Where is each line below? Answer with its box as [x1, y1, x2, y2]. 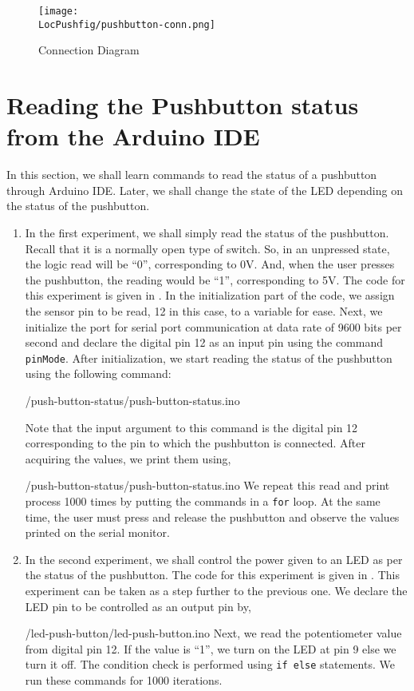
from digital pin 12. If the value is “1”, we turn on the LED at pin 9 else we [25, 640, 396, 657]
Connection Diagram [38, 42, 140, 58]
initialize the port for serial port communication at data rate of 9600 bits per [25, 318, 402, 335]
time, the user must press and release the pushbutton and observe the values [25, 508, 400, 525]
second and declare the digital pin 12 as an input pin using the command [25, 334, 384, 351]
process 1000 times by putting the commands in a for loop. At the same [25, 492, 380, 509]
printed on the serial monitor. [25, 524, 170, 541]
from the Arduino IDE [6, 120, 260, 153]
